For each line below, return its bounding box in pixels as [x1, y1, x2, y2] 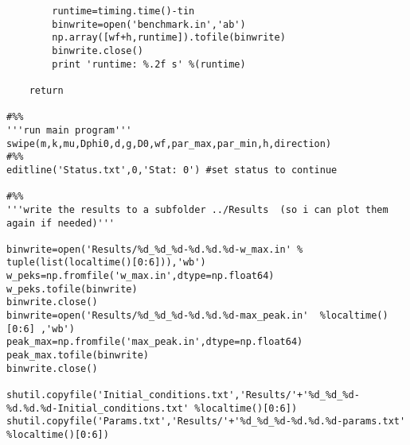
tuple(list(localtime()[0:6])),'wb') [6, 257, 206, 269]
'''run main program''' [6, 124, 132, 136]
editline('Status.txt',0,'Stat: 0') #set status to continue [6, 164, 338, 176]
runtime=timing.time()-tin [52, 6, 195, 17]
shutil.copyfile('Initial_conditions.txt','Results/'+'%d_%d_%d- [6, 389, 360, 401]
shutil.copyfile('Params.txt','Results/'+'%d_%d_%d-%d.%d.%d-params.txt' [6, 416, 406, 428]
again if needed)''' [6, 217, 115, 229]
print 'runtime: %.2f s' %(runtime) [52, 58, 246, 70]
